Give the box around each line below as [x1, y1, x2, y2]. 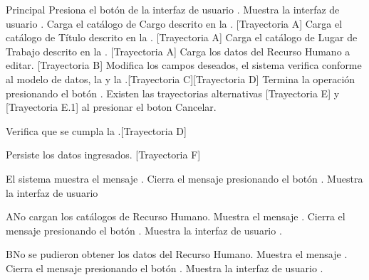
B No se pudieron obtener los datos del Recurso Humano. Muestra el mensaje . [6, 247, 348, 262]
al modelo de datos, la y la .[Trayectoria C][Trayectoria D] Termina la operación [6, 71, 355, 86]
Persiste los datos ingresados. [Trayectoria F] [6, 147, 201, 162]
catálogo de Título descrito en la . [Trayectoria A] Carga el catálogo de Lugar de [6, 30, 358, 45]
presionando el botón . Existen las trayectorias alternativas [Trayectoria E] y [6, 85, 340, 100]
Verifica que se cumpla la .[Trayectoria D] [6, 123, 187, 138]
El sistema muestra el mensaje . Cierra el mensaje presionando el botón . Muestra [6, 171, 363, 185]
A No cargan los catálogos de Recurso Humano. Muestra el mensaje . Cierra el [6, 209, 345, 224]
